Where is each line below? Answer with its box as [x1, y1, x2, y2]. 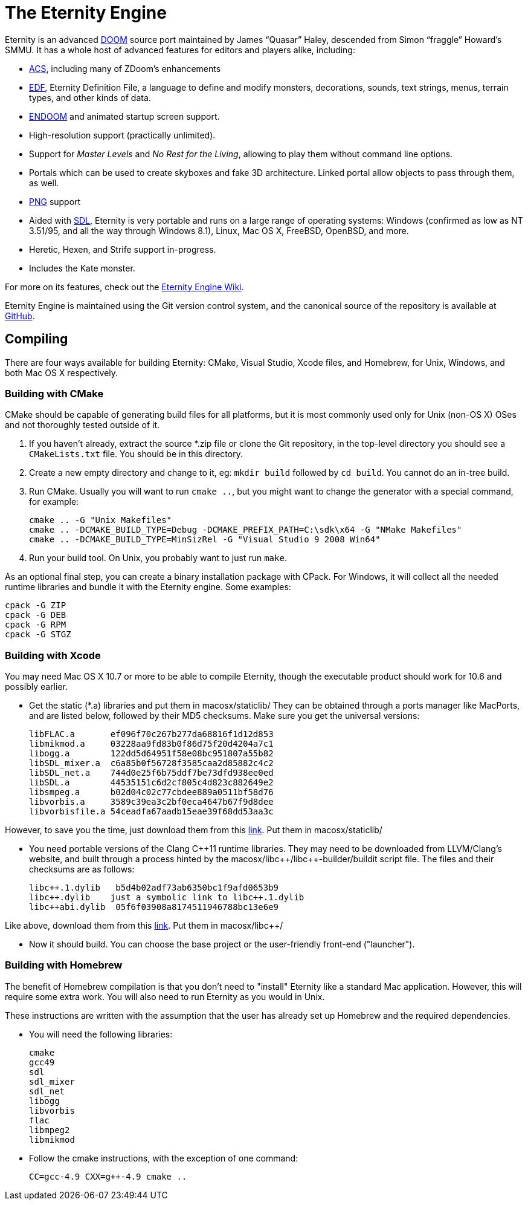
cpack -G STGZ [5, 629, 71, 640]
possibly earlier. [5, 681, 68, 692]
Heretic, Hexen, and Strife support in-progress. [29, 244, 216, 255]
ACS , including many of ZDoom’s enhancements [29, 63, 221, 74]
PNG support [29, 196, 81, 207]
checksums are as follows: [29, 864, 135, 875]
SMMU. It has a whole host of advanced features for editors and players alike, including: [5, 44, 355, 55]
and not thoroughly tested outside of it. [5, 420, 160, 430]
